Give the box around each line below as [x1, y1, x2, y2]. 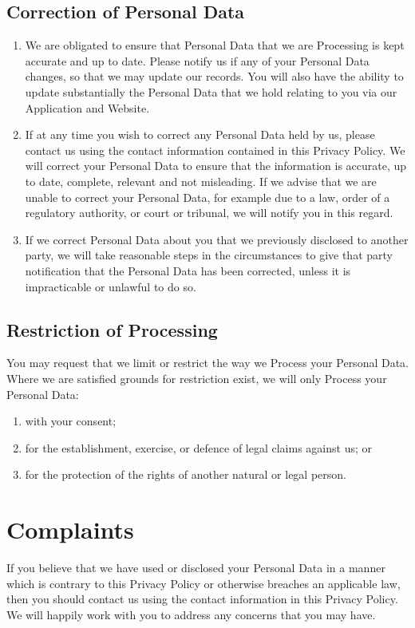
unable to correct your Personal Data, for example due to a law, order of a [25, 188, 390, 205]
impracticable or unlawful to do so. [25, 278, 196, 294]
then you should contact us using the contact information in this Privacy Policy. [6, 590, 398, 607]
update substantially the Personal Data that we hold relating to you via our [25, 83, 397, 100]
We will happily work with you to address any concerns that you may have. [6, 606, 376, 622]
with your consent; [25, 413, 117, 429]
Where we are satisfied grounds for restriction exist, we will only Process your [6, 369, 387, 386]
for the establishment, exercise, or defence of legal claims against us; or [25, 439, 372, 456]
